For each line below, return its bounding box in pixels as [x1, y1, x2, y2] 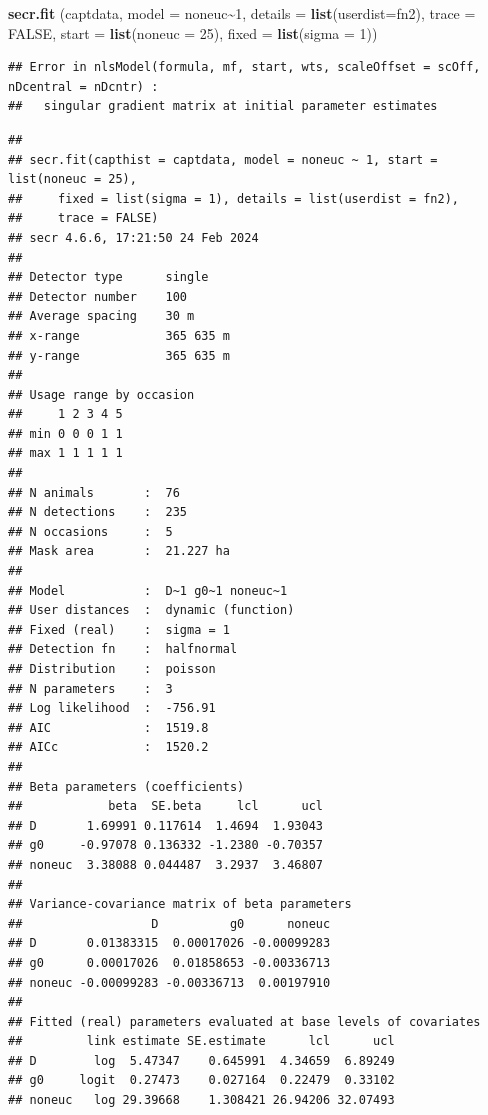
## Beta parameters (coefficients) [8, 779, 245, 794]
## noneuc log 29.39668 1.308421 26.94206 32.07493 [8, 1093, 395, 1108]
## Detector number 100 [8, 289, 187, 304]
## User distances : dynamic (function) [8, 603, 295, 618]
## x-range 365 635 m [8, 328, 230, 343]
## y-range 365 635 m [8, 348, 230, 363]
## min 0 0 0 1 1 [8, 426, 123, 441]
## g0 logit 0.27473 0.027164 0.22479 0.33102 [8, 1073, 395, 1088]
